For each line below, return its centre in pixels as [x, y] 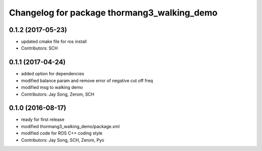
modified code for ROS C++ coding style [62, 133]
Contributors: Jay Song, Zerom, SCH [58, 94]
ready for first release [43, 119]
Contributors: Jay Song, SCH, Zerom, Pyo [63, 140]
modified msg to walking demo [52, 87]
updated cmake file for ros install [54, 42]
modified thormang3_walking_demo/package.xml [70, 126]
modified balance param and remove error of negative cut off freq [87, 81]
